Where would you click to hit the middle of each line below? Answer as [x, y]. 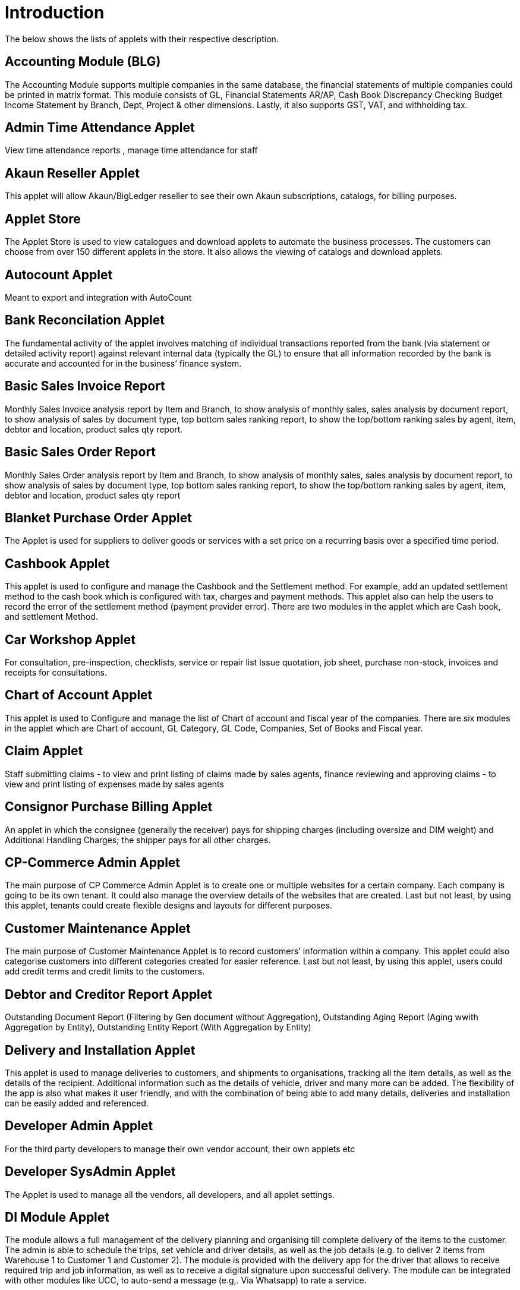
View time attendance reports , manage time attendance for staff [131, 150]
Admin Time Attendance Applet [100, 128]
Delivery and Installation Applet [100, 1050]
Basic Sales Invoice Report [85, 386]
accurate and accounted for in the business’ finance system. [123, 363]
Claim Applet [44, 751]
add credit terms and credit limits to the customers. [105, 972]
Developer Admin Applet [79, 1126]
